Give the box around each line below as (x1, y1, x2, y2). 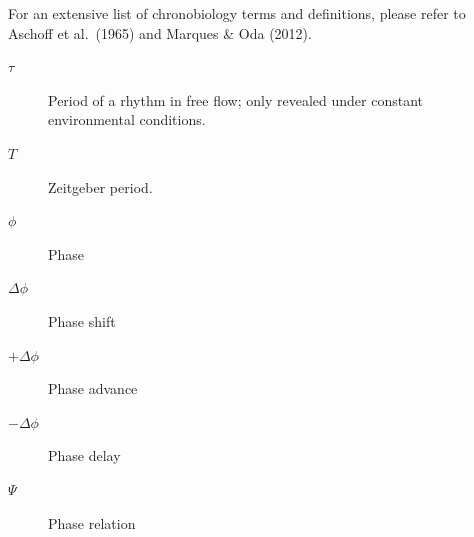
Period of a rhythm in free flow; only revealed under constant (48, 89, 423, 110)
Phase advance (48, 378, 138, 399)
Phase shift (48, 310, 116, 331)
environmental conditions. (48, 109, 206, 130)
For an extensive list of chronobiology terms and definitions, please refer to (8, 3, 466, 23)
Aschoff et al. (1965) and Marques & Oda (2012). (8, 22, 312, 43)
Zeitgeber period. (48, 176, 153, 197)
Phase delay (48, 445, 121, 466)
